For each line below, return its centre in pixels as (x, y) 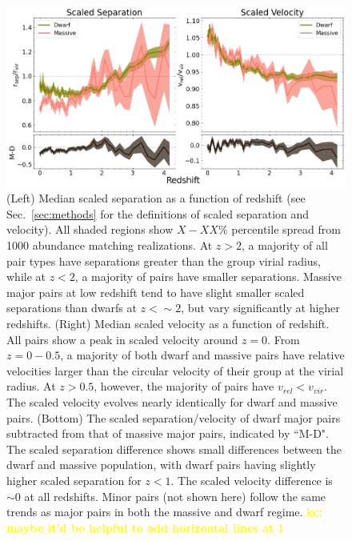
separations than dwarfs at (72, 308)
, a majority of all (285, 245)
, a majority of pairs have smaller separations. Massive (208, 277)
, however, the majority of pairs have (184, 386)
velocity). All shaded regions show (90, 229)
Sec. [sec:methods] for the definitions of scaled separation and (158, 213)
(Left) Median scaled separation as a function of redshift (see (156, 198)
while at (26, 277)
